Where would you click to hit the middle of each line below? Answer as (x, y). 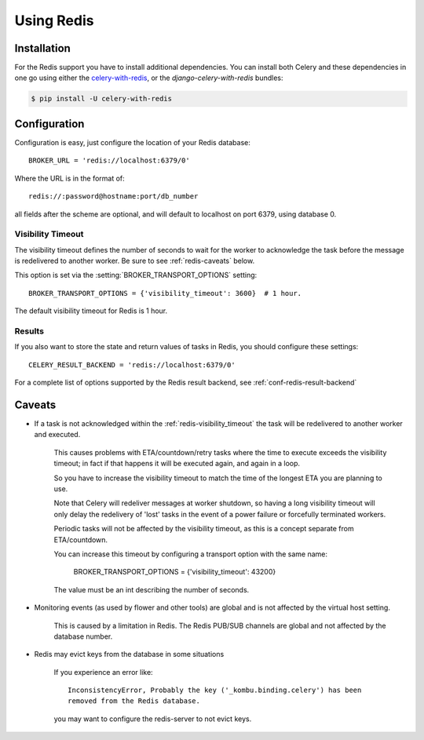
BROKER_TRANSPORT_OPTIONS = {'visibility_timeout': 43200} (175, 572)
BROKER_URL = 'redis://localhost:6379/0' (109, 160)
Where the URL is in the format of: (69, 178)
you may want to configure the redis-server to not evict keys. (153, 719)
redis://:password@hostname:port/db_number (113, 197)
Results (29, 331)
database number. (83, 636)
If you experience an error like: (103, 672)
